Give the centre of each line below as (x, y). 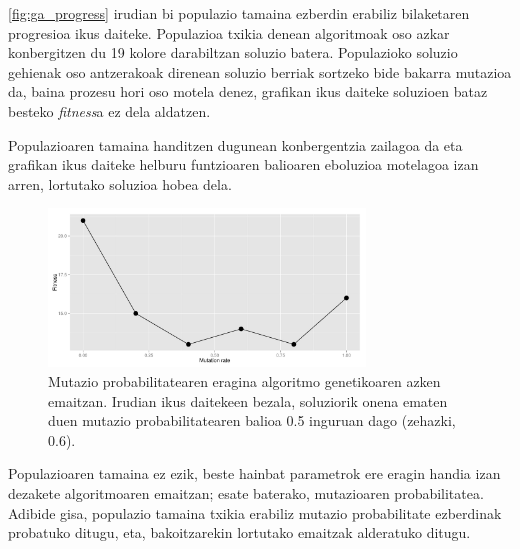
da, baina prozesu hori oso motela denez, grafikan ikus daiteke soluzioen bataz (248, 91)
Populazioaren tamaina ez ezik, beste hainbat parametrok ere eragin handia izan (254, 473)
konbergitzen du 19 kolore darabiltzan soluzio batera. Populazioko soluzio (233, 52)
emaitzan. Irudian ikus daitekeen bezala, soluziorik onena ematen (248, 400)
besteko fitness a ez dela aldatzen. (109, 110)
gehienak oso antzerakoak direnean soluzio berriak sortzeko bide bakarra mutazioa (260, 71)
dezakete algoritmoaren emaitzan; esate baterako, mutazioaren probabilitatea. (246, 492)
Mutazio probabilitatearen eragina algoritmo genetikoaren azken (244, 380)
